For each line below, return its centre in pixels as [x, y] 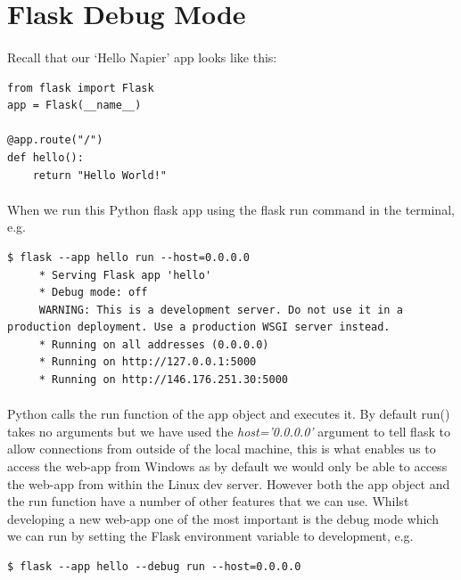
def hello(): [45, 157]
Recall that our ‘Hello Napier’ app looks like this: [142, 57]
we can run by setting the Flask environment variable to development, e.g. [210, 536]
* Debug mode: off [93, 293]
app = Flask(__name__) [74, 106]
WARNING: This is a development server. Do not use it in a [221, 310]
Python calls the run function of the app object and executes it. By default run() [229, 414]
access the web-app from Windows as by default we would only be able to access [227, 466]
